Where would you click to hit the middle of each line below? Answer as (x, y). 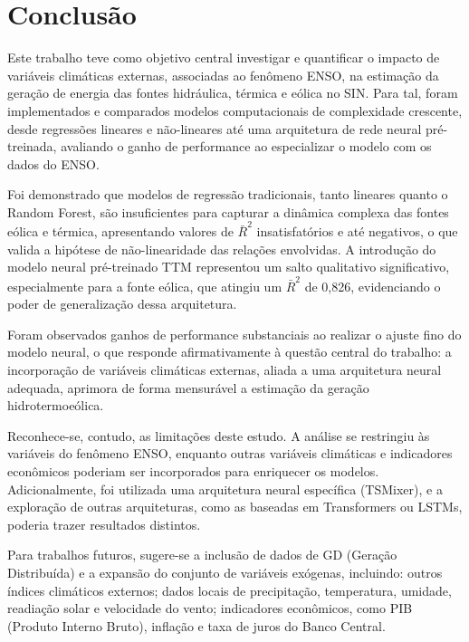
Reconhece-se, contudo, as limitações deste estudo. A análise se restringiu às (219, 435)
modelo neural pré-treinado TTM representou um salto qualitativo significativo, (229, 267)
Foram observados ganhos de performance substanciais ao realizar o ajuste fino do (234, 334)
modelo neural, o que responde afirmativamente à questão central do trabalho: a (230, 352)
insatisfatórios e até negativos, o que (357, 231)
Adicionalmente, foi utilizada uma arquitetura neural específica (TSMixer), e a (225, 489)
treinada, (32, 146)
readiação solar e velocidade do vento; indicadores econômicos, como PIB (210, 608)
